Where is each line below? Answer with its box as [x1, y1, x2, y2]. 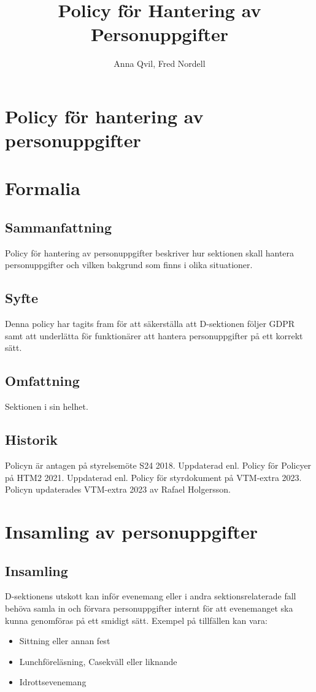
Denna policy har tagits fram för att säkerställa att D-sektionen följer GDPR [5, 317, 295, 330]
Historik [5, 430, 58, 449]
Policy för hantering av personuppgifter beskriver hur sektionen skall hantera [5, 246, 295, 259]
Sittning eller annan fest [19, 634, 110, 647]
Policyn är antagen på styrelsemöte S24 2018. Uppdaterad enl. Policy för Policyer [5, 459, 312, 472]
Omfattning [5, 371, 80, 390]
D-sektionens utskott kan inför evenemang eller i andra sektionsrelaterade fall [5, 590, 296, 602]
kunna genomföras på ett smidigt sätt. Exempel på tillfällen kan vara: [5, 613, 268, 626]
